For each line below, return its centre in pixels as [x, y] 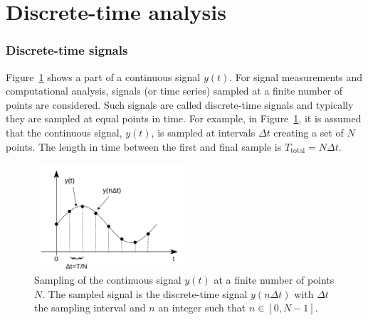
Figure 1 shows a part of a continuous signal [103, 76]
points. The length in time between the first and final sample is [144, 146]
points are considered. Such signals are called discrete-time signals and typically [180, 104]
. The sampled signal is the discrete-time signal [145, 293]
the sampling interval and [90, 308]
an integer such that [202, 308]
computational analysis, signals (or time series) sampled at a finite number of [174, 91]
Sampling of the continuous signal [108, 280]
